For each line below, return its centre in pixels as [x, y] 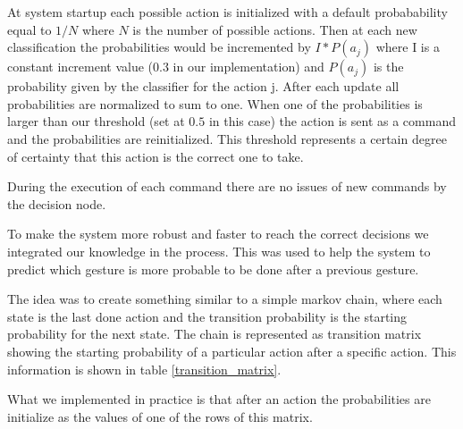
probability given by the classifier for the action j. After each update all [203, 86]
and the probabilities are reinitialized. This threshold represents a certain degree [227, 138]
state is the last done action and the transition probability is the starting [207, 316]
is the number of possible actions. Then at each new [275, 29]
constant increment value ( [80, 67]
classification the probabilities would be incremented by [159, 47]
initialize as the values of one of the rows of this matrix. [160, 416]
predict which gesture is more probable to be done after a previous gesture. [213, 269]
